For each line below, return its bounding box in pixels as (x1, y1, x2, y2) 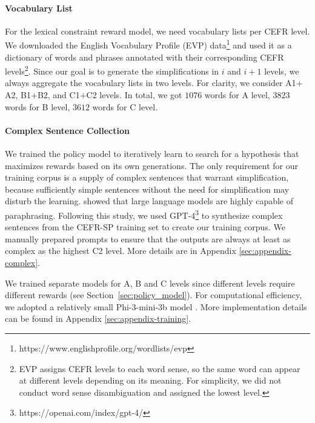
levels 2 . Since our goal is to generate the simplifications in (5, 63, 219, 77)
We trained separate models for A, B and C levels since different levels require (5, 276, 295, 289)
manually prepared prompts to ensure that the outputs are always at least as (5, 232, 291, 245)
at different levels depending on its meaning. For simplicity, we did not (19, 374, 282, 387)
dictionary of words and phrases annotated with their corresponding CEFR (5, 50, 284, 63)
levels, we (264, 64, 299, 77)
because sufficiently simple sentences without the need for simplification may (5, 182, 290, 195)
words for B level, (5, 100, 70, 113)
